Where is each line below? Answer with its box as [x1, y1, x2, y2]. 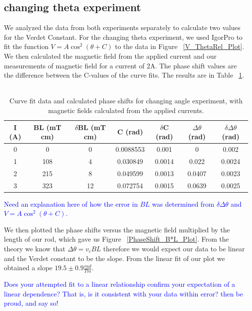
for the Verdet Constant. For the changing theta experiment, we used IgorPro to [4, 32, 243, 42]
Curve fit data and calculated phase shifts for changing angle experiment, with [9, 96, 243, 106]
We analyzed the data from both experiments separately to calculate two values [4, 22, 240, 33]
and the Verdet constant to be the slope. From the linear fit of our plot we [4, 253, 225, 263]
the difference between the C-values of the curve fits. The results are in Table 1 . [4, 70, 244, 80]
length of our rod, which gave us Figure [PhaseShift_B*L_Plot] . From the [4, 234, 229, 244]
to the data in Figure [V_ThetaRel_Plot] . [115, 41, 244, 51]
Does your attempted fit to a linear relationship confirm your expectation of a [4, 279, 235, 289]
